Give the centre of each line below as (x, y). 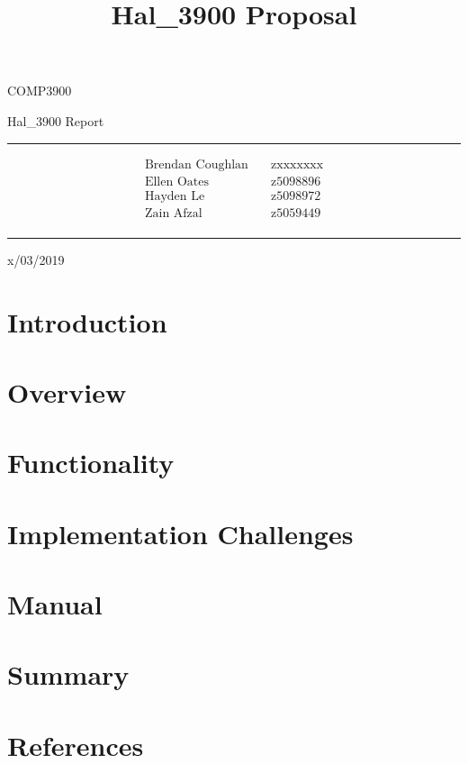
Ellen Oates (176, 182)
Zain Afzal (173, 213)
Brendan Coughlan (196, 164)
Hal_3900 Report (56, 120)
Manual (55, 604)
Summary (68, 674)
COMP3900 (40, 91)
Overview (67, 391)
